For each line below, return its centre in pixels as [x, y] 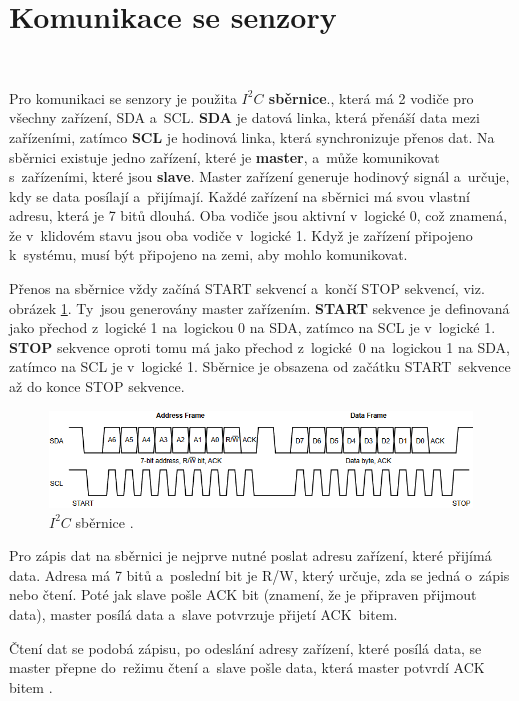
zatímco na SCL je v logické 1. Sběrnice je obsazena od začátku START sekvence [260, 366]
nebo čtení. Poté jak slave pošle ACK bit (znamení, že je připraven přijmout [243, 594]
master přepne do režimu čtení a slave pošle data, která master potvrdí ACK [247, 667]
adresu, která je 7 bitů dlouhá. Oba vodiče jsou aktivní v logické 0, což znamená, [258, 215]
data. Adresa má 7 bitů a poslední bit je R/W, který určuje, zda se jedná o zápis [259, 574]
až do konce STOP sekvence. [97, 386]
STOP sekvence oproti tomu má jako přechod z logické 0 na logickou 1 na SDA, [259, 346]
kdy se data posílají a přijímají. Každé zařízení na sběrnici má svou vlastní [239, 195]
